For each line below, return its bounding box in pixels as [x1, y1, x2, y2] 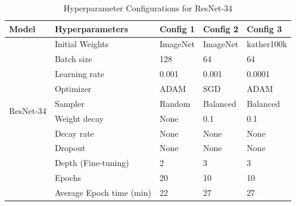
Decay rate [54, 127, 94, 139]
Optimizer [54, 82, 92, 94]
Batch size [54, 53, 92, 65]
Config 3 [247, 22, 282, 35]
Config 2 [203, 22, 239, 35]
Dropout [54, 142, 86, 154]
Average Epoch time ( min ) [54, 186, 151, 198]
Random [159, 97, 191, 109]
